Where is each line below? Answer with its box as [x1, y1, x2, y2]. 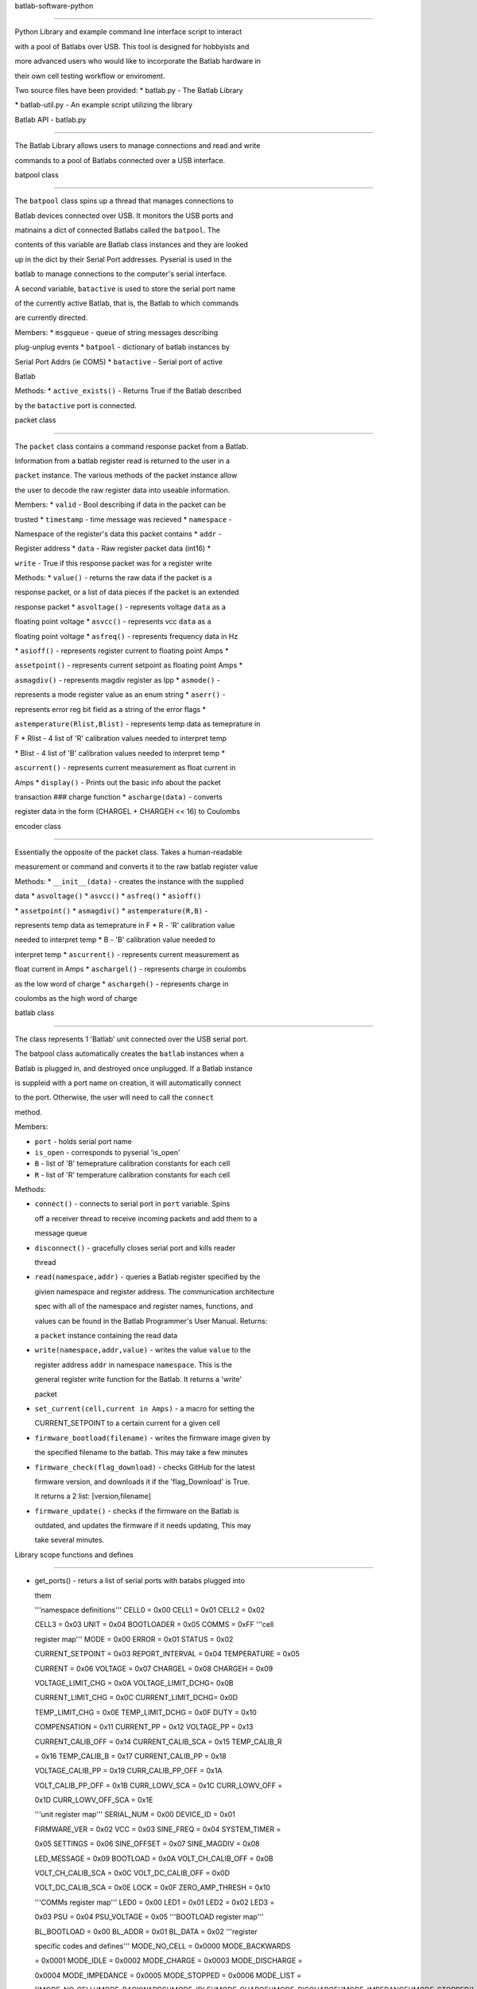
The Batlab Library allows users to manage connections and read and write [14, 141, 261, 150]
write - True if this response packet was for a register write [14, 558, 212, 568]
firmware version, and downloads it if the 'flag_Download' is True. [34, 1477, 250, 1486]
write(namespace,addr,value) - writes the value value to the [34, 1345, 251, 1355]
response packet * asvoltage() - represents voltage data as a [14, 601, 226, 612]
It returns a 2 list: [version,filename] [34, 1492, 151, 1501]
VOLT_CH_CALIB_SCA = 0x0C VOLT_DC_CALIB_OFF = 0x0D [34, 1868, 231, 1878]
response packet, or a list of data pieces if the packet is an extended [14, 587, 239, 597]
